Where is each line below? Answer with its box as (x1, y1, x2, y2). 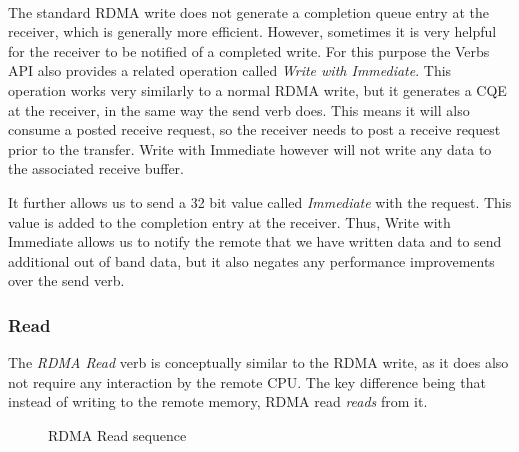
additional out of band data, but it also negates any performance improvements (8, 250, 495, 271)
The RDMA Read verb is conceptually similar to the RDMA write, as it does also (8, 352, 509, 373)
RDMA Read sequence (48, 424, 187, 445)
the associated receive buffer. (8, 158, 184, 179)
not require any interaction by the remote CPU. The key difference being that (8, 371, 486, 392)
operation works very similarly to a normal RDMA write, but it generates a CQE (8, 79, 507, 100)
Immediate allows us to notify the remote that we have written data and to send (8, 231, 502, 252)
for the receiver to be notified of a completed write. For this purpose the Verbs (8, 40, 490, 61)
